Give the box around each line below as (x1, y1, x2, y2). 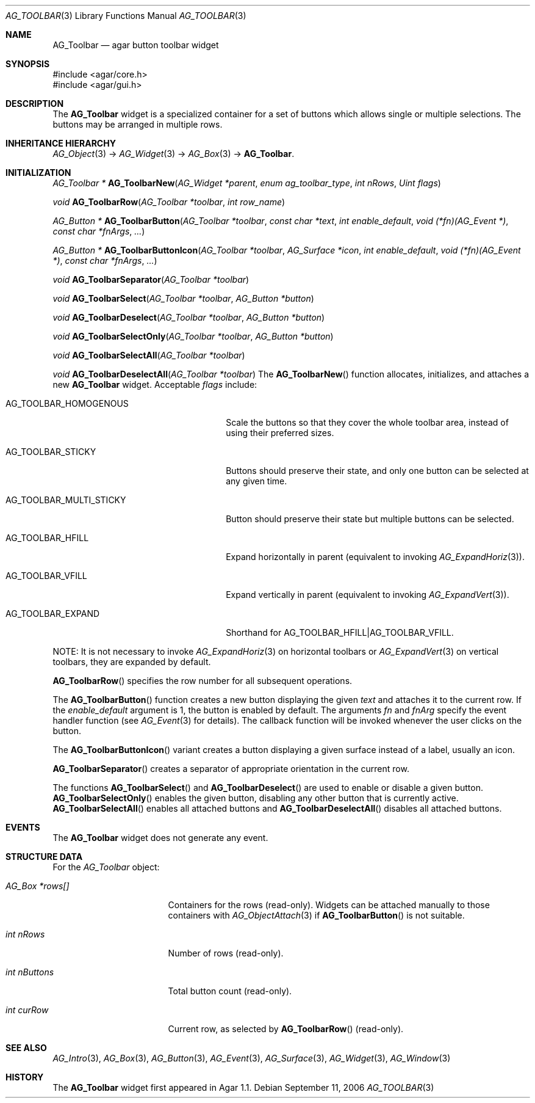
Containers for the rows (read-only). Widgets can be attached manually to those (168, 900, 490, 910)
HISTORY (5, 1072, 44, 1082)
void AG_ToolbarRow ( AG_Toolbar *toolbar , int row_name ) (52, 197, 285, 207)
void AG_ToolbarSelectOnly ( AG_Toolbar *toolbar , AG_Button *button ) (52, 331, 334, 341)
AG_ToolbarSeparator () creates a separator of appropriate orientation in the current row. (52, 763, 409, 774)
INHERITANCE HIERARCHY (5, 138, 116, 148)
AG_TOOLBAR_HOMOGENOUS (5, 398, 129, 409)
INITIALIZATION (5, 167, 71, 178)
